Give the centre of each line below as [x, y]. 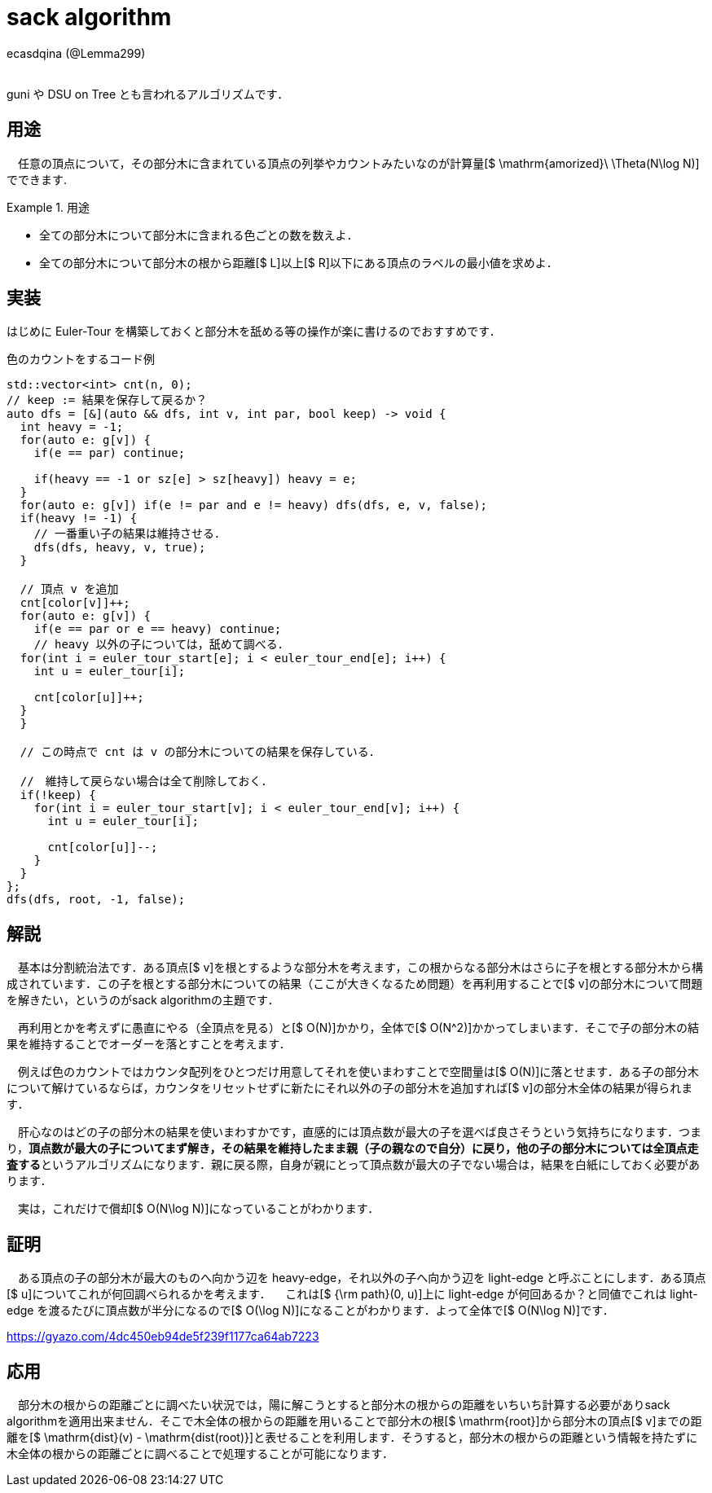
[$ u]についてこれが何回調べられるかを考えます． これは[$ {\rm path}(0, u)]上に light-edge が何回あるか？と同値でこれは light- [352, 1294]
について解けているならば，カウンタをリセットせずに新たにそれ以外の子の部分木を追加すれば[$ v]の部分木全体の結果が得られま [350, 1088]
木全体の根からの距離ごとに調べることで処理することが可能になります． [200, 1453]
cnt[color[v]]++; [75, 603]
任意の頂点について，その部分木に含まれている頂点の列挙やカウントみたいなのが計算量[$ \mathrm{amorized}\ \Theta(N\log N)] [358, 163]
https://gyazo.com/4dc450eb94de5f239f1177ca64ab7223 [163, 1337]
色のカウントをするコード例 [81, 359]
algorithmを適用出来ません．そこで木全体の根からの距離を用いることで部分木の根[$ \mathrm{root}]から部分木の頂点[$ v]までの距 [354, 1421]
